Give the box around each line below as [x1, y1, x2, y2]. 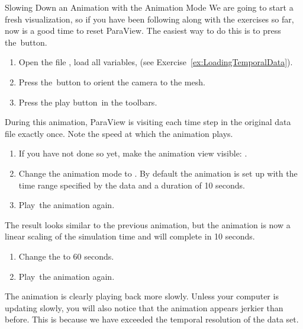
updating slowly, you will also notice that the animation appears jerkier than [5, 301, 283, 314]
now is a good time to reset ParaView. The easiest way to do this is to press [5, 24, 281, 37]
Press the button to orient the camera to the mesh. [18, 75, 205, 88]
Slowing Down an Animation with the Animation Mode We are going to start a [5, 1, 294, 13]
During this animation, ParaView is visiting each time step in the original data [5, 116, 291, 128]
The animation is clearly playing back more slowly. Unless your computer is [5, 290, 279, 302]
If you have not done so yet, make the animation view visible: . [18, 147, 247, 159]
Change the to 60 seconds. [18, 250, 114, 262]
